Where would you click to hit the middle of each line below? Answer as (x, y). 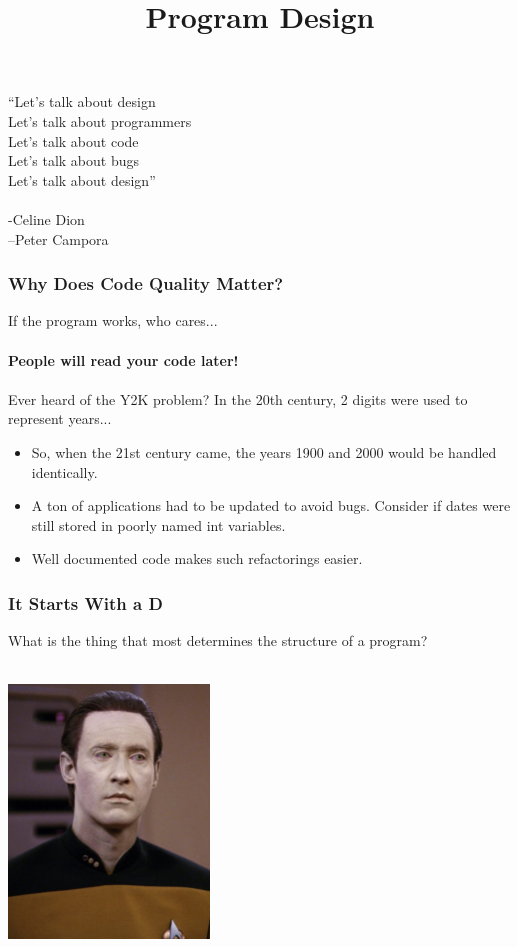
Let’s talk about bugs (74, 160)
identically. (64, 471)
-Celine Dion (46, 218)
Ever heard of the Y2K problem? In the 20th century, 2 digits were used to (238, 398)
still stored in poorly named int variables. (158, 524)
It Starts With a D (85, 602)
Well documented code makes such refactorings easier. (197, 558)
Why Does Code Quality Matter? (146, 283)
